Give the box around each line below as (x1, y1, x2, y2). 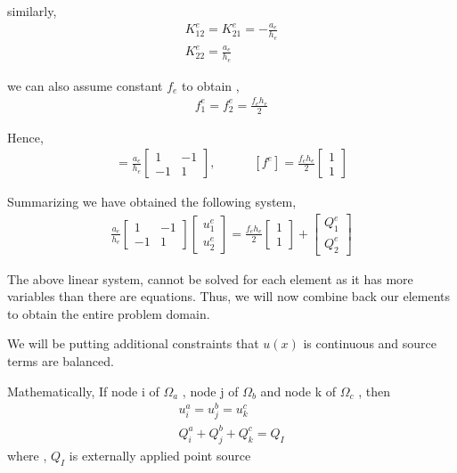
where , (7, 445, 47, 464)
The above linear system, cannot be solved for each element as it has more (7, 269, 413, 288)
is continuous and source (303, 334, 437, 353)
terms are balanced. (7, 352, 114, 371)
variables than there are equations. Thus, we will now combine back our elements (7, 287, 451, 306)
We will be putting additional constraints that (7, 334, 259, 353)
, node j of (182, 381, 239, 400)
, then (358, 381, 390, 400)
